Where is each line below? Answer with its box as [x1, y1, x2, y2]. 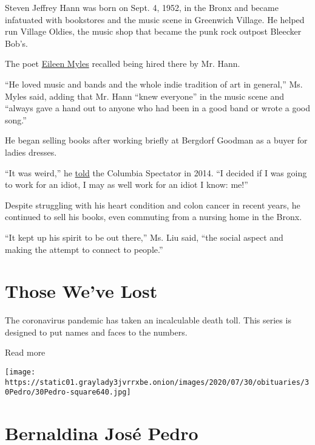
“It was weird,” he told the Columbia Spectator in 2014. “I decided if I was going [5, 166, 307, 179]
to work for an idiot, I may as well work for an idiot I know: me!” [5, 178, 248, 191]
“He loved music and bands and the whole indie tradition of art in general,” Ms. [5, 77, 303, 90]
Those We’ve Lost [5, 278, 158, 303]
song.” [5, 113, 27, 126]
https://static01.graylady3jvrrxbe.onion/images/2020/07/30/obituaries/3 [5, 378, 310, 387]
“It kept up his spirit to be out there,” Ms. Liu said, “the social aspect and [5, 230, 283, 243]
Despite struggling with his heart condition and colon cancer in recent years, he [5, 198, 300, 211]
